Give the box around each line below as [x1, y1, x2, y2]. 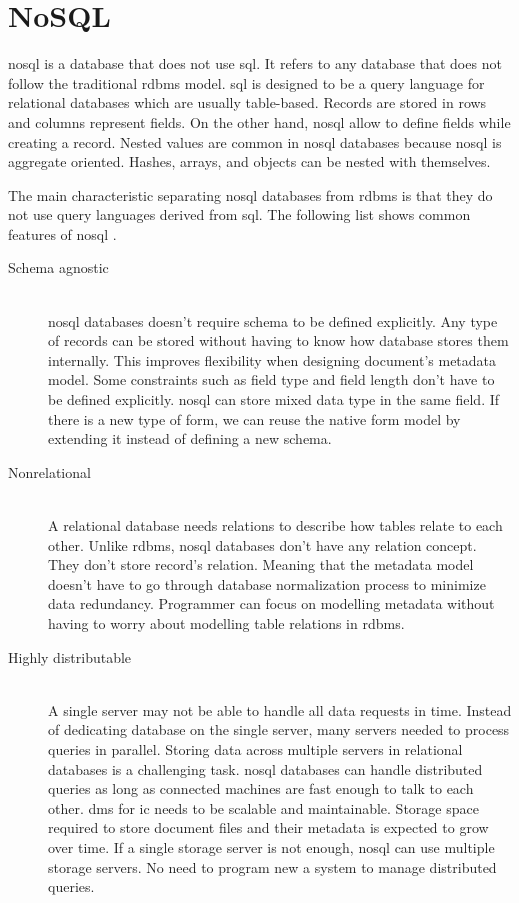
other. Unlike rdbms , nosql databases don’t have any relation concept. [48, 534, 477, 555]
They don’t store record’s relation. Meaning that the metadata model [48, 554, 474, 575]
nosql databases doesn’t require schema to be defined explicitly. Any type [48, 310, 498, 331]
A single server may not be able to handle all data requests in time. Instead [48, 699, 512, 720]
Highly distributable [8, 646, 132, 667]
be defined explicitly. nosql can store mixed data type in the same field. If [48, 389, 500, 410]
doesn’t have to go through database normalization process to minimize [48, 573, 486, 594]
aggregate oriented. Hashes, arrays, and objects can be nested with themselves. [8, 151, 491, 172]
